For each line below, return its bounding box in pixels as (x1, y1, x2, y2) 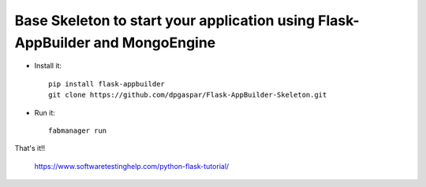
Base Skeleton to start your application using (14, 12, 316, 29)
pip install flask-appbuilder (48, 79, 166, 88)
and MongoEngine (93, 34, 216, 51)
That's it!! (14, 144, 46, 153)
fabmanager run (48, 126, 107, 135)
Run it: (34, 108, 55, 117)
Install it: (34, 61, 62, 71)
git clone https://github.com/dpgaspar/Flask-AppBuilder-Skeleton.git (48, 90, 327, 100)
